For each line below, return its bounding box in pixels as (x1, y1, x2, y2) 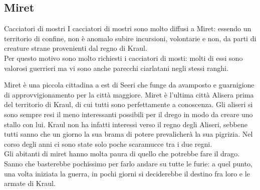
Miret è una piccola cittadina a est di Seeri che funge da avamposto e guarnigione (4, 79, 254, 90)
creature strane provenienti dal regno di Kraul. (4, 43, 147, 53)
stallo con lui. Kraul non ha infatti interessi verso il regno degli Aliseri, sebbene (4, 119, 248, 129)
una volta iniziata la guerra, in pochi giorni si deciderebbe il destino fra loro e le (4, 168, 250, 178)
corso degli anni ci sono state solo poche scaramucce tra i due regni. (4, 138, 212, 149)
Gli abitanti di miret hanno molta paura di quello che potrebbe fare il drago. (4, 148, 240, 159)
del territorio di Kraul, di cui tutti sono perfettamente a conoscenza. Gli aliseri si (4, 99, 253, 110)
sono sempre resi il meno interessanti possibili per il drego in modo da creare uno (4, 109, 253, 119)
